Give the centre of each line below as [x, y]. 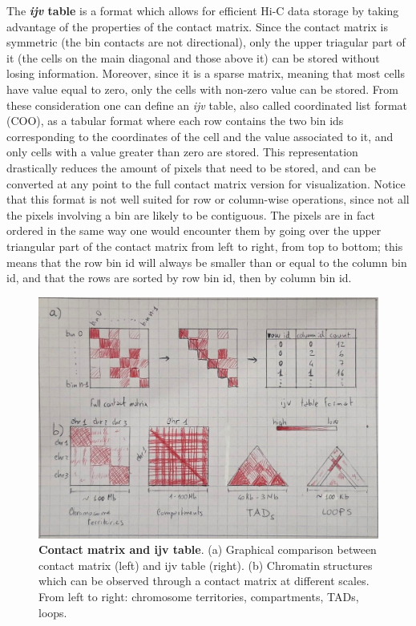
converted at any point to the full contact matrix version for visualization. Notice [206, 183]
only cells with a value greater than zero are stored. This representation [182, 152]
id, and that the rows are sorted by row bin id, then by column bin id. [179, 278]
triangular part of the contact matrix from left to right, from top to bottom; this [205, 246]
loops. [53, 612]
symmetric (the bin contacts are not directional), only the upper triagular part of [206, 42]
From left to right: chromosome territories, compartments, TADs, [199, 597]
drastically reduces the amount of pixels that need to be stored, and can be [191, 167]
